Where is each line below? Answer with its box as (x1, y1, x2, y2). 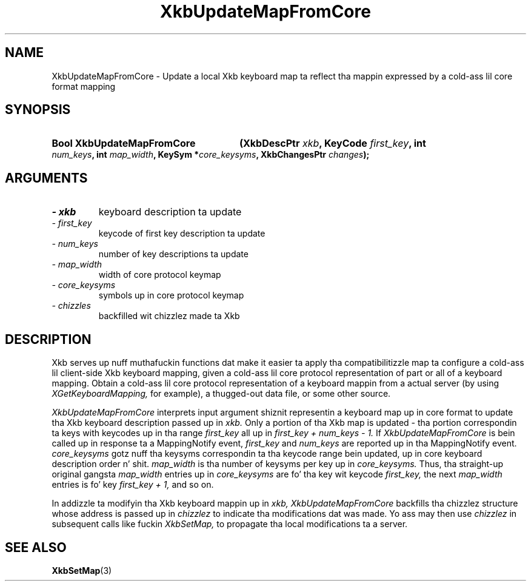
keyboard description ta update (98, 206, 242, 218)
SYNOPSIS (5, 102, 71, 118)
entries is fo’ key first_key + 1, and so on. (52, 479, 214, 490)
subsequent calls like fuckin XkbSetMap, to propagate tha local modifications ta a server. (52, 519, 408, 530)
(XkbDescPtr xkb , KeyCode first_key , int (239, 137, 426, 150)
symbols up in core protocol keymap (98, 290, 244, 301)
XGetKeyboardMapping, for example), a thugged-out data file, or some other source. (52, 388, 391, 399)
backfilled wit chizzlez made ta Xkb (98, 311, 240, 322)
